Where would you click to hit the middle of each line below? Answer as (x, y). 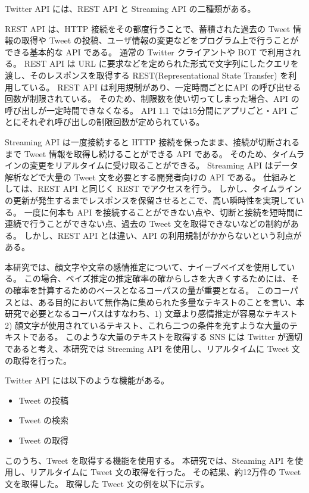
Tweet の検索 (43, 420)
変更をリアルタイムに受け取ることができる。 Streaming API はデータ (164, 165)
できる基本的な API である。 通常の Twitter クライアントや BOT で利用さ (149, 52)
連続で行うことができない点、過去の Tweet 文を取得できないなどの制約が (148, 224)
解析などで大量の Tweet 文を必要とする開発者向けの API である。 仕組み (147, 177)
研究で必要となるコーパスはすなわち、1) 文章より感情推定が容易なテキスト (151, 313)
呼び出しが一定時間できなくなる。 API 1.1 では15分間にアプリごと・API (146, 110)
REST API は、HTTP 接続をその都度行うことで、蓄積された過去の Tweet (148, 28)
